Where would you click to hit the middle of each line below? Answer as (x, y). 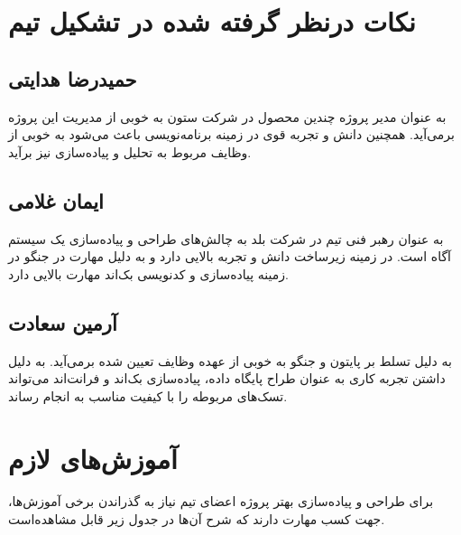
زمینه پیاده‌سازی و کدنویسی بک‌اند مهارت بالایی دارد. (148, 273)
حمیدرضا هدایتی (73, 78)
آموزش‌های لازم (93, 458)
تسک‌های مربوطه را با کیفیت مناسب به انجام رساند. (148, 395)
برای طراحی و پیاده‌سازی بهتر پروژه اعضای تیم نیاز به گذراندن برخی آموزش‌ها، (221, 501)
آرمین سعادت (63, 322)
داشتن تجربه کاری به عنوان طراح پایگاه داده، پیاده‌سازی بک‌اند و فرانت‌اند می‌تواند (227, 378)
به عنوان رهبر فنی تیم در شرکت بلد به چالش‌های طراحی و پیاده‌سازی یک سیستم (226, 238)
